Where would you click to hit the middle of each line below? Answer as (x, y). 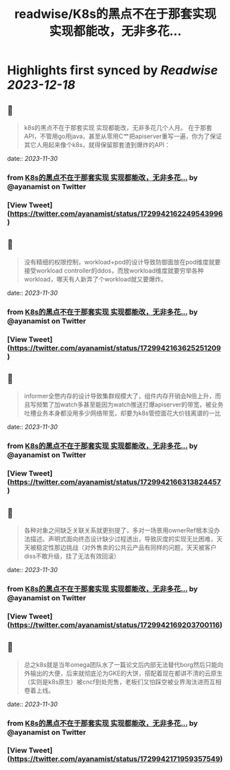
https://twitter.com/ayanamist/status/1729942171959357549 (115, 759)
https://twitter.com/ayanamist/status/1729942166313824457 (116, 482)
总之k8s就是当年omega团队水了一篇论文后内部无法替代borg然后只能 (120, 664)
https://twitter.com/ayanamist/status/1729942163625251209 (115, 348)
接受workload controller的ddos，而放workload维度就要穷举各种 (114, 270)
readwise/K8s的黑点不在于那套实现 (115, 14)
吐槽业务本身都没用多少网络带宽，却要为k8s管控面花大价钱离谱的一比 (122, 414)
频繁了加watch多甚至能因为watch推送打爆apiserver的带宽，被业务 (130, 405)
